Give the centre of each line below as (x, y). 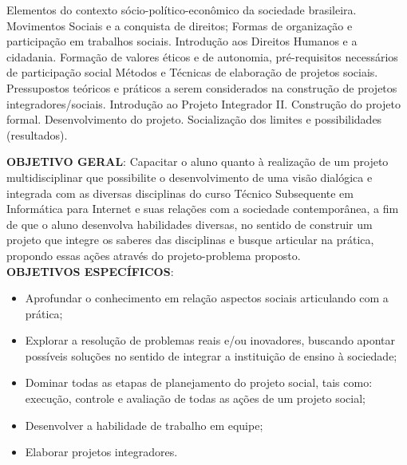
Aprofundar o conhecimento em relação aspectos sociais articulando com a (207, 298)
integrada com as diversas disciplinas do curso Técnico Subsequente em (180, 193)
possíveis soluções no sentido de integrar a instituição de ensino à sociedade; (211, 355)
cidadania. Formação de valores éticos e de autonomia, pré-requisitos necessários (202, 56)
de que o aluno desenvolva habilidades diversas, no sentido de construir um (190, 224)
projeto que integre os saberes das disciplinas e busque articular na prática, (190, 240)
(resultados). (37, 134)
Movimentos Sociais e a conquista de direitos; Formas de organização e (180, 25)
